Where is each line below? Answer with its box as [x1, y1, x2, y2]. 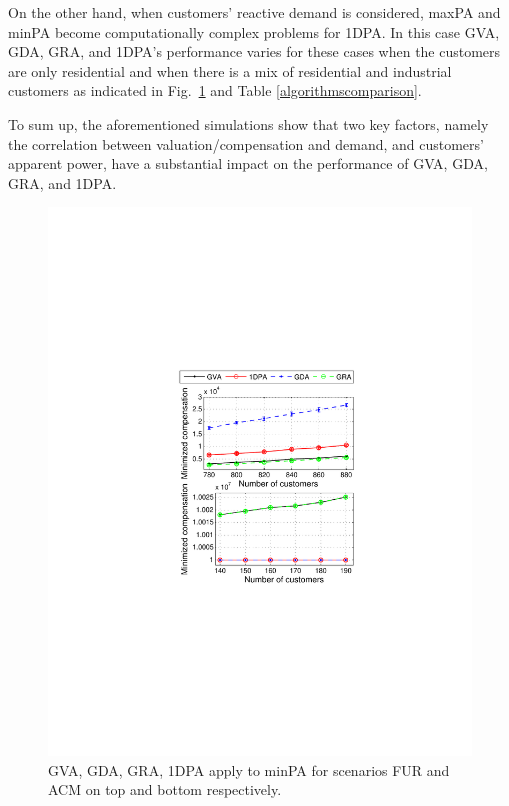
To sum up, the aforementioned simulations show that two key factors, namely [8, 113, 489, 134]
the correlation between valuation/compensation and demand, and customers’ [8, 133, 484, 154]
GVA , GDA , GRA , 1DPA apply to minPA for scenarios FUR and [48, 759, 450, 780]
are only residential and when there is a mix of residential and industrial [8, 60, 452, 81]
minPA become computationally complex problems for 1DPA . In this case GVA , [8, 21, 500, 42]
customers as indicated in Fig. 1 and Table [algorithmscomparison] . [8, 80, 422, 101]
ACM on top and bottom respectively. [48, 779, 282, 800]
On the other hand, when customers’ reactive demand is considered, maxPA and [8, 2, 501, 22]
